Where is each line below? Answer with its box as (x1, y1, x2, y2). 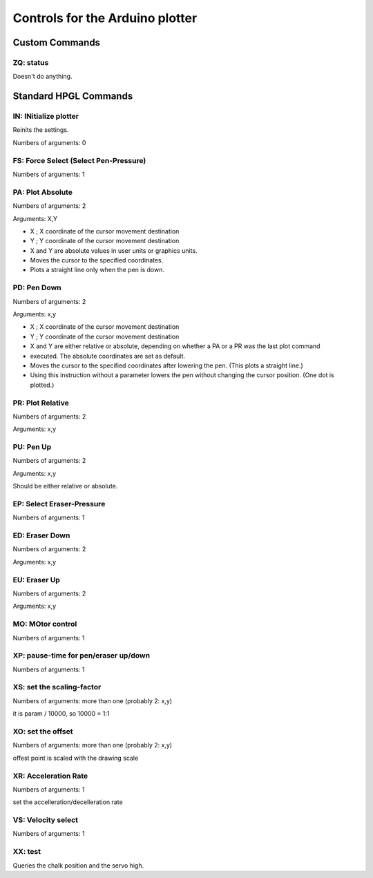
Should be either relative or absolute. (12, 482, 118, 490)
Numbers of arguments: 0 (12, 138, 86, 146)
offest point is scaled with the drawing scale (12, 754, 139, 762)
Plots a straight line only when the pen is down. (30, 266, 165, 274)
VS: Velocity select (12, 815, 79, 825)
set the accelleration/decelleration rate (12, 798, 124, 806)
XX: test (12, 847, 41, 857)
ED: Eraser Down (12, 531, 70, 540)
